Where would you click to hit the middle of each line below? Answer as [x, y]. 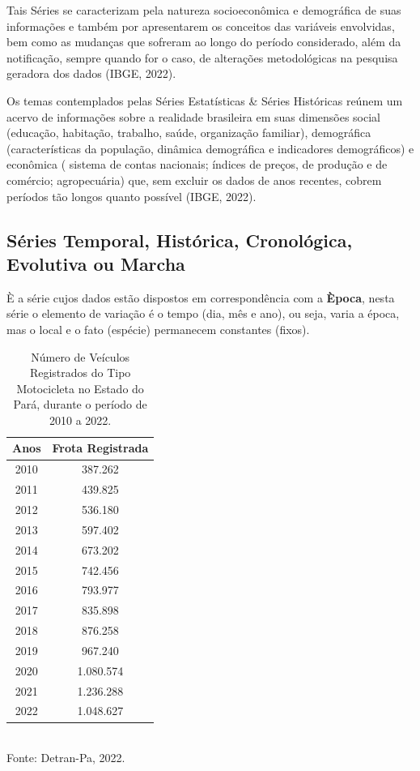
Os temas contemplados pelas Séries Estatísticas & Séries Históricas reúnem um [205, 100]
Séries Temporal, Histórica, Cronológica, [180, 240]
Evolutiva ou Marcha [96, 263]
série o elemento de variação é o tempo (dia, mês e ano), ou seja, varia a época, [203, 313]
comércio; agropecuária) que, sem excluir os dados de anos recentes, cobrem [194, 180]
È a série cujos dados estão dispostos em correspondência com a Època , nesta [201, 297]
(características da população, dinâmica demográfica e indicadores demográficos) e [210, 148]
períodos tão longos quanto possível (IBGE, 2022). [132, 196]
